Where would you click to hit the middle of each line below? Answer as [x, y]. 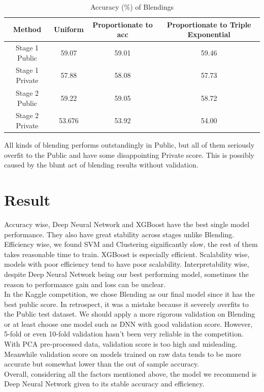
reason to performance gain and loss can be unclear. [85, 284]
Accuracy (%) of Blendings [132, 7]
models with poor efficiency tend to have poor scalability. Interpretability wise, [127, 264]
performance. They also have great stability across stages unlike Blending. [119, 234]
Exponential [209, 34]
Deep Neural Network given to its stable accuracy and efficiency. [104, 384]
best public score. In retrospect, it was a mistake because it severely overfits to [126, 304]
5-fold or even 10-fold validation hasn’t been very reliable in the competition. [124, 334]
